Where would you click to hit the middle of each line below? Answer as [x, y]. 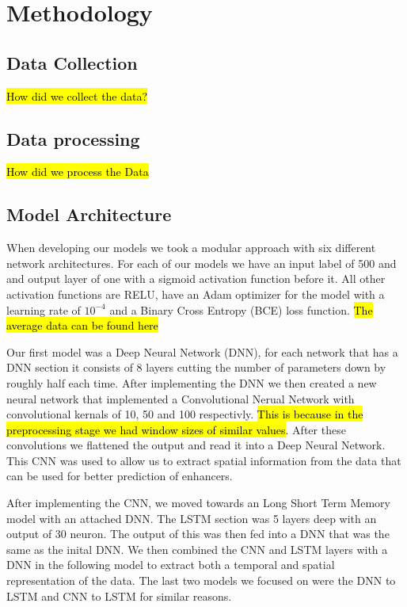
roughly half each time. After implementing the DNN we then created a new [192, 382]
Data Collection [72, 62]
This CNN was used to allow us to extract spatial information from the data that [204, 460]
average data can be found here [82, 325]
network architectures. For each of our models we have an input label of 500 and [202, 263]
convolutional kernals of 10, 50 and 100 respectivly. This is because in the [185, 414]
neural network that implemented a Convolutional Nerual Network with [181, 398]
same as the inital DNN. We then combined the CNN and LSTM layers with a [197, 549]
